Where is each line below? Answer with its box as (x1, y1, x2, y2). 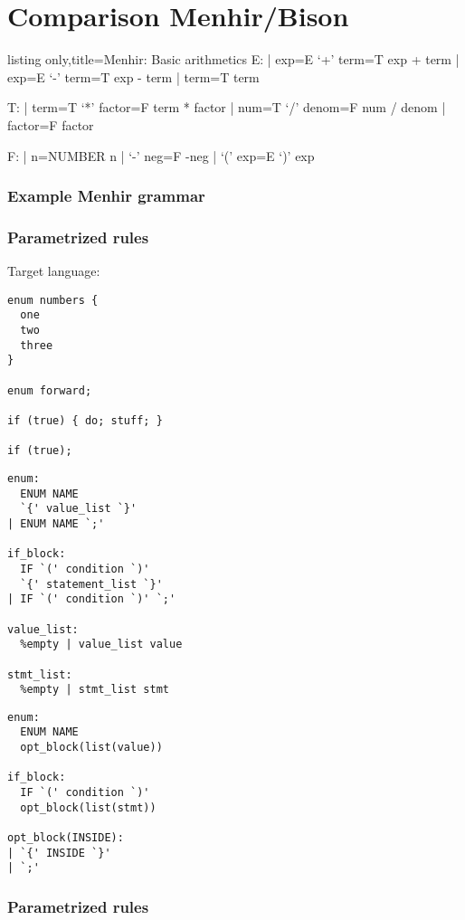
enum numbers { (7, 293, 99, 307)
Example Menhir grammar (7, 185, 205, 207)
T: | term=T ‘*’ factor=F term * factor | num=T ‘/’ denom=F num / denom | (7, 98, 446, 117)
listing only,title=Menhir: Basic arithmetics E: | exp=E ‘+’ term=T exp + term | (7, 50, 460, 69)
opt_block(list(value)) (20, 741, 163, 754)
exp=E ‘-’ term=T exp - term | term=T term (7, 67, 260, 86)
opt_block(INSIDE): (7, 831, 124, 845)
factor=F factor (7, 115, 94, 134)
